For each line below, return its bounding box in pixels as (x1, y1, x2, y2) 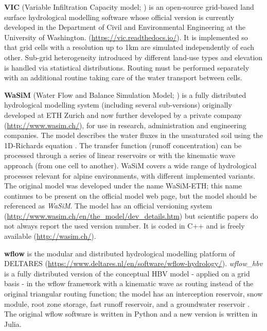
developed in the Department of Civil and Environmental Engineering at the (4, 22, 245, 32)
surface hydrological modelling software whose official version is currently (4, 11, 235, 22)
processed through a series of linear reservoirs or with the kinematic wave (4, 150, 236, 161)
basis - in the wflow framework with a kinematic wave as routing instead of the (4, 278, 254, 289)
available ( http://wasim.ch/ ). (4, 231, 96, 241)
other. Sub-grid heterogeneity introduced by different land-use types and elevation (4, 51, 263, 62)
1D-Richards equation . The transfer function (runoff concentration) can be (4, 140, 242, 150)
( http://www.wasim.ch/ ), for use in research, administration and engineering (4, 119, 246, 130)
